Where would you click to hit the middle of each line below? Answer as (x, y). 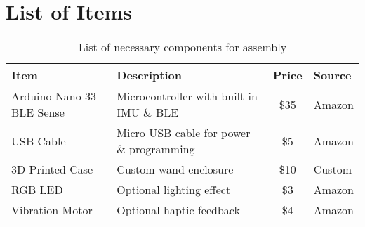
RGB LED (37, 190)
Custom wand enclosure (175, 169)
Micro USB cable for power (184, 133)
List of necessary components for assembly (182, 47)
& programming (156, 149)
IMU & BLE (148, 112)
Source (332, 75)
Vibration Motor (52, 210)
